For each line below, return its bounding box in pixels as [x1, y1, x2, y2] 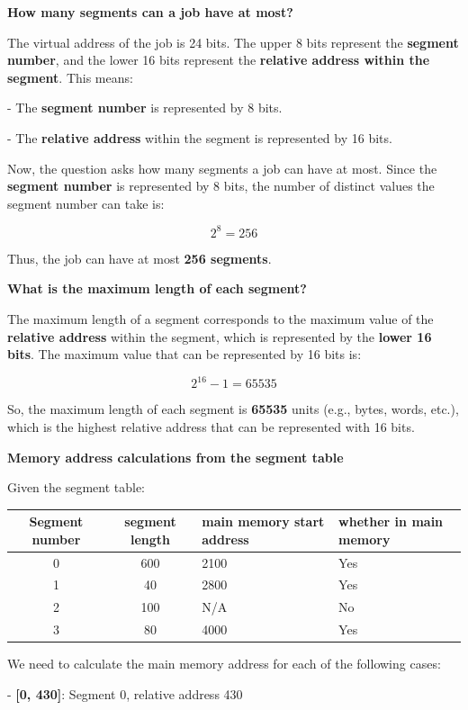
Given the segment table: [7, 478, 145, 497]
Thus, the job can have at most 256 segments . [7, 248, 272, 267]
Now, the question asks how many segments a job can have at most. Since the [7, 158, 437, 177]
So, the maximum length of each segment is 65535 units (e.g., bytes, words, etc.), [7, 400, 459, 418]
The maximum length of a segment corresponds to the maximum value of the [7, 310, 434, 328]
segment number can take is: [7, 193, 165, 212]
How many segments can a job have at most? [7, 3, 293, 21]
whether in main [338, 512, 444, 531]
